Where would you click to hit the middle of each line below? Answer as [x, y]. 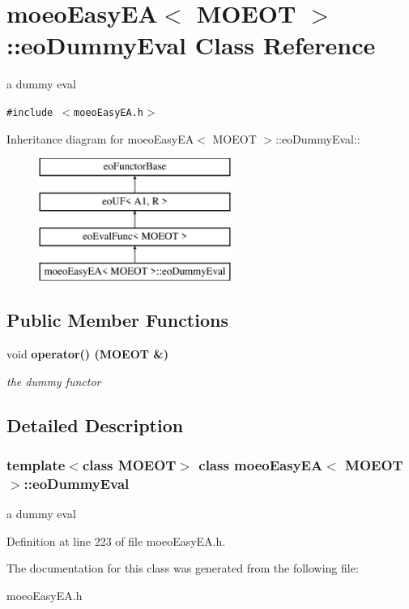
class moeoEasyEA [261, 465]
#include [30, 112]
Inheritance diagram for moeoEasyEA [100, 138]
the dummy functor [54, 381]
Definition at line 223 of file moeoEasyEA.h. [116, 540]
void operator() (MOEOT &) [88, 354]
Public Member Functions [117, 320]
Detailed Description [95, 425]
